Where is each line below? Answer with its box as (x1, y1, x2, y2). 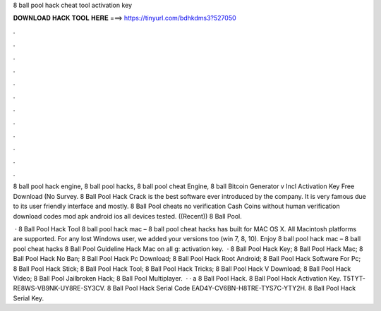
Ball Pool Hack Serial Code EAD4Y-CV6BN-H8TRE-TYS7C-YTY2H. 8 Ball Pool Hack (112, 284, 356, 293)
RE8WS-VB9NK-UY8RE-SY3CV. (13, 284, 106, 293)
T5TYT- (342, 274, 366, 282)
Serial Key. (13, 293, 44, 303)
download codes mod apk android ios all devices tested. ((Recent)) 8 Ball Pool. (13, 212, 243, 220)
